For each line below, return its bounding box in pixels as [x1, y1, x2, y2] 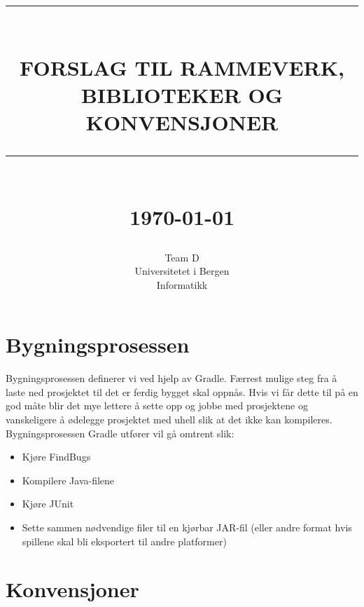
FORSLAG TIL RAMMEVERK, [20, 53, 344, 81]
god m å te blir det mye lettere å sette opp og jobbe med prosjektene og [6, 398, 308, 413]
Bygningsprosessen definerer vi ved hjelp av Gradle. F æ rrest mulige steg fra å [6, 371, 337, 386]
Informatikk [156, 277, 208, 292]
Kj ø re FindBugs [22, 449, 91, 464]
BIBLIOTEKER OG [80, 80, 283, 109]
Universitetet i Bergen [134, 264, 230, 278]
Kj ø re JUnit [22, 496, 74, 511]
